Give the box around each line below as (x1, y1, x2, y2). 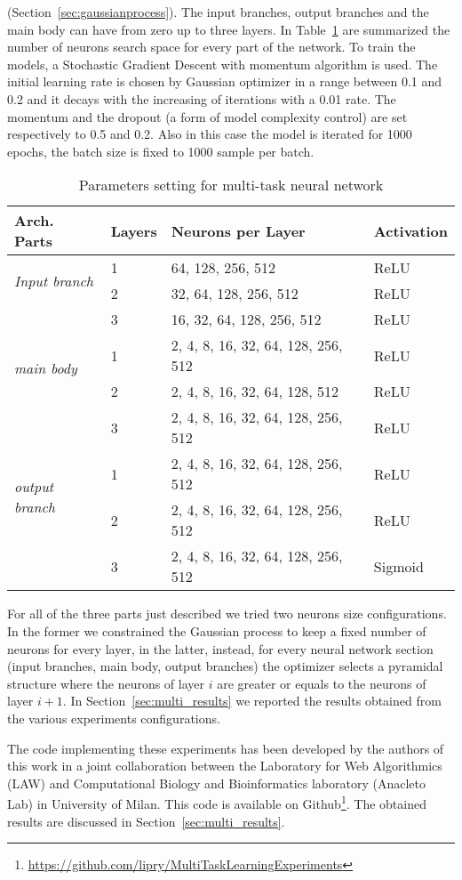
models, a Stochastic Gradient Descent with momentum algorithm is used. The (7, 54, 438, 73)
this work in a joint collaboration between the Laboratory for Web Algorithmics (7, 756, 442, 775)
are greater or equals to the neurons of (217, 674, 426, 692)
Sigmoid (373, 555, 424, 577)
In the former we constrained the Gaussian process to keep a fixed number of (7, 621, 426, 640)
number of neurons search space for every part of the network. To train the (7, 37, 416, 56)
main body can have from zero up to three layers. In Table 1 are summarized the (7, 20, 450, 38)
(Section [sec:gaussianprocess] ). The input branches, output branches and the (7, 3, 429, 20)
